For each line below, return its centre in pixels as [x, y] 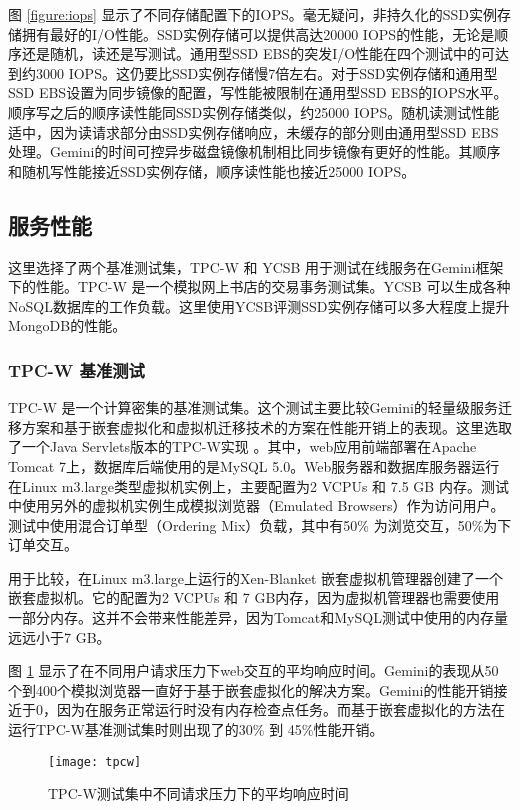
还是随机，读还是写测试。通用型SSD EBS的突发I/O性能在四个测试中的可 [258, 53]
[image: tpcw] [95, 761]
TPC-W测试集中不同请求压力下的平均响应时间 [198, 793]
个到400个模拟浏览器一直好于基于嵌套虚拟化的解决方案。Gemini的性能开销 [251, 689]
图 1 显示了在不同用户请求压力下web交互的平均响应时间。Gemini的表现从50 [253, 670]
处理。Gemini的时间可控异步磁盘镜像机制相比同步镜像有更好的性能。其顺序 [254, 151]
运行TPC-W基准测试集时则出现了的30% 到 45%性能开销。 [196, 729]
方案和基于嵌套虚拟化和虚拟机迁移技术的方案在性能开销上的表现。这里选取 [266, 426]
